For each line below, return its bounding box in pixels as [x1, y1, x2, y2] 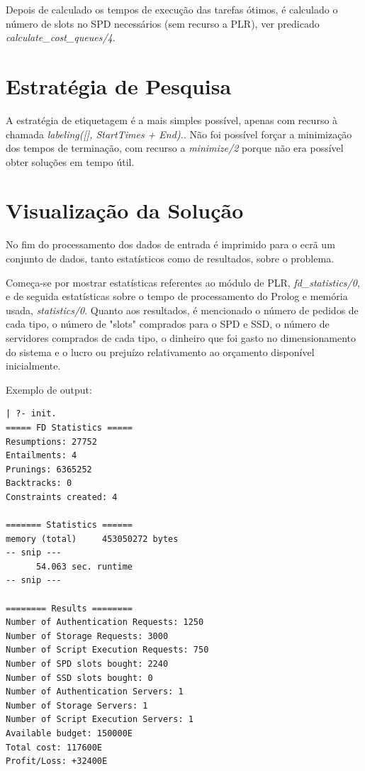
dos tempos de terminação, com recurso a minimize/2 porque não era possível [6, 140, 344, 155]
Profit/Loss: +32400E [6, 756, 108, 767]
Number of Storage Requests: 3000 [6, 631, 169, 641]
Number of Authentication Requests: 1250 [6, 617, 204, 628]
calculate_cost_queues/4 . [6, 30, 116, 45]
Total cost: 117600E [6, 742, 103, 753]
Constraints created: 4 [6, 492, 118, 502]
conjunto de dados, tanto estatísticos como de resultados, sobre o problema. [6, 251, 335, 265]
